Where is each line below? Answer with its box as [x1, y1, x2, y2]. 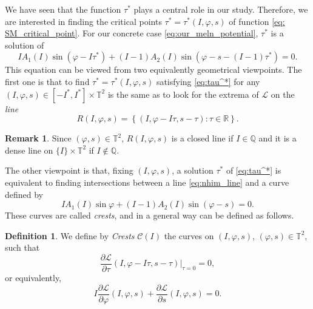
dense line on [5, 143, 53, 156]
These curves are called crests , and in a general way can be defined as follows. [5, 209, 294, 222]
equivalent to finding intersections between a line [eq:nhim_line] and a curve [5, 175, 289, 188]
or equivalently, [5, 271, 62, 284]
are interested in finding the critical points [5, 15, 162, 27]
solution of [5, 38, 44, 51]
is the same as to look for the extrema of [107, 87, 259, 100]
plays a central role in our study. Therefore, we [133, 3, 308, 15]
